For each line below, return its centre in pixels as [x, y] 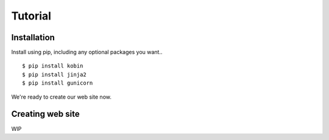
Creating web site [45, 114]
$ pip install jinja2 [54, 74]
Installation [33, 37]
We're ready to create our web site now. [62, 97]
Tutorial [31, 16]
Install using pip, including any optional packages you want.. [87, 52]
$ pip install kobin [53, 66]
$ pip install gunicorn [58, 83]
